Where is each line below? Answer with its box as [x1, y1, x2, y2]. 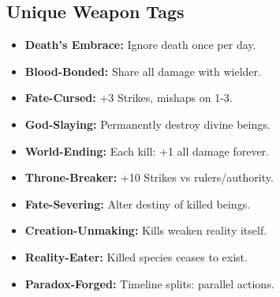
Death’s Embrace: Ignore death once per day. [24, 36, 256, 53]
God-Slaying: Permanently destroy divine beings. [24, 115, 271, 132]
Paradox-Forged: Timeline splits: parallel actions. [24, 275, 274, 291]
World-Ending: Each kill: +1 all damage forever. [24, 142, 269, 159]
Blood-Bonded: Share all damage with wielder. [24, 62, 261, 79]
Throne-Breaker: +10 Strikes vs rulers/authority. [24, 169, 274, 186]
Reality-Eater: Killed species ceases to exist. [24, 248, 248, 265]
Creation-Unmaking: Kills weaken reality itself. [24, 222, 267, 239]
